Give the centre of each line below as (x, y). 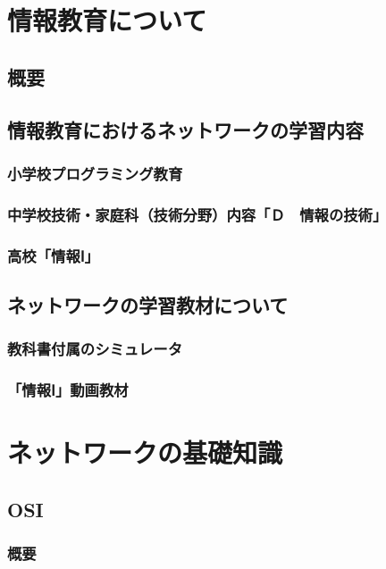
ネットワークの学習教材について (148, 304)
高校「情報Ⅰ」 (53, 255)
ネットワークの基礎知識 (145, 452)
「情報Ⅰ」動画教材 (68, 390)
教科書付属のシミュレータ (95, 349)
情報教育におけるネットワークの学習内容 (185, 129)
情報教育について (107, 20)
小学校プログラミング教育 (95, 173)
